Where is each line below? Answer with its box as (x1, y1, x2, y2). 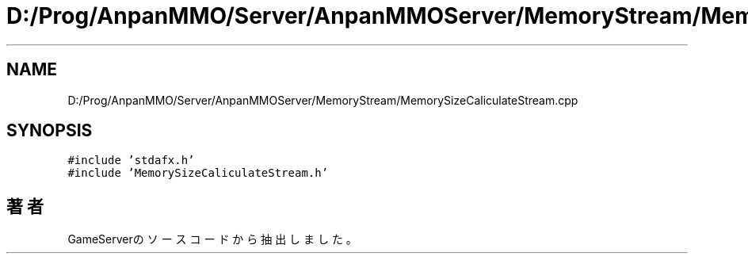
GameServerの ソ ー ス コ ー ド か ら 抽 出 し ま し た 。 (67, 232, 357, 247)
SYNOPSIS (6, 120, 93, 141)
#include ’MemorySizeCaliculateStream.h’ (67, 166, 329, 180)
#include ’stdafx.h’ (67, 154, 195, 167)
